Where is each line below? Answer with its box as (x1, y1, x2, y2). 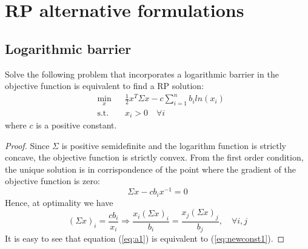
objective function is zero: (5, 174, 100, 187)
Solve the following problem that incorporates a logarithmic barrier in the (5, 67, 279, 80)
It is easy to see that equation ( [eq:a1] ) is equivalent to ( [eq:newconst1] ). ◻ (5, 232, 285, 245)
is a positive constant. (36, 119, 117, 131)
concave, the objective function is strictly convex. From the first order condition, (5, 151, 304, 164)
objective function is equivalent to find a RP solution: (5, 79, 204, 92)
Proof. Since (5, 139, 50, 151)
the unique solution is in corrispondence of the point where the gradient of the (5, 162, 296, 175)
